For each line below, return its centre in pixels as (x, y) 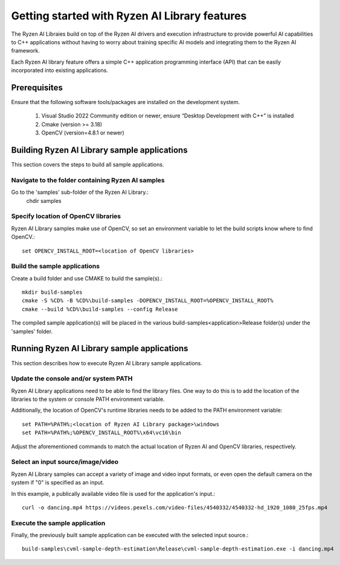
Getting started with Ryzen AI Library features (129, 16)
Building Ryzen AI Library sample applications (99, 150)
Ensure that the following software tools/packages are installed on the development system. (126, 102)
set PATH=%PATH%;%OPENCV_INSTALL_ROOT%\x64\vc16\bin (101, 433)
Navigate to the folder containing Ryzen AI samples (88, 180)
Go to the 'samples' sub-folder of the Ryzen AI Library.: (80, 192)
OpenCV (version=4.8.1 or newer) (83, 133)
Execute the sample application (58, 523)
